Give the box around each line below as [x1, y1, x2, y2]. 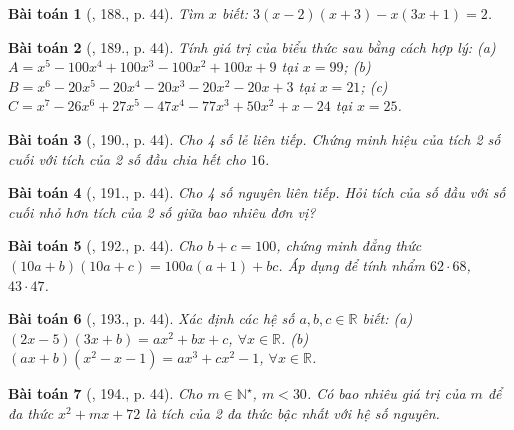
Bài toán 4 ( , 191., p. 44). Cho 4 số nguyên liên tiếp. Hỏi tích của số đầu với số [8, 182, 506, 203]
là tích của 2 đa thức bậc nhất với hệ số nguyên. [145, 402, 440, 423]
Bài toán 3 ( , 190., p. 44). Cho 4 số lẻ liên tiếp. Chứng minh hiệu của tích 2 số [8, 128, 501, 149]
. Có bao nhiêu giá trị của [306, 383, 466, 404]
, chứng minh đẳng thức [276, 235, 422, 256]
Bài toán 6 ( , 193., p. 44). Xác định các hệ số [8, 308, 295, 329]
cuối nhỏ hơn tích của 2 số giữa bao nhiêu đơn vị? [8, 201, 316, 222]
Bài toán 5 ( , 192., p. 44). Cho [8, 235, 203, 256]
